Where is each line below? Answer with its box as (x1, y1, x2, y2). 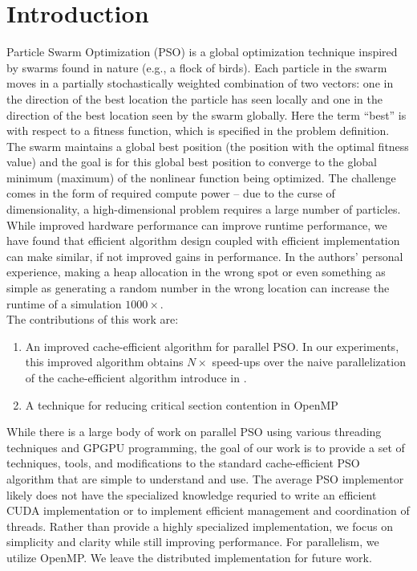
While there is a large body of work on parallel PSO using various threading (6, 423, 382, 440)
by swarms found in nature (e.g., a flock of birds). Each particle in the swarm (6, 59, 387, 75)
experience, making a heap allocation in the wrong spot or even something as (6, 263, 386, 280)
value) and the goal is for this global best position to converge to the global (6, 153, 377, 170)
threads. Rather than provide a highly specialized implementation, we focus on (6, 517, 394, 534)
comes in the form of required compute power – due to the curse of (6, 185, 335, 202)
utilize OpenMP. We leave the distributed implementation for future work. (6, 549, 372, 565)
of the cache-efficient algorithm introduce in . (25, 369, 247, 385)
